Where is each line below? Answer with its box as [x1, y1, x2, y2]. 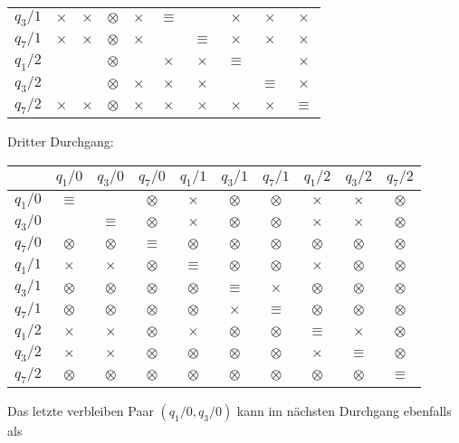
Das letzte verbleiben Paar [7, 401, 154, 420]
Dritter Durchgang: [7, 131, 114, 150]
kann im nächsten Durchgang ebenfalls [236, 401, 452, 420]
